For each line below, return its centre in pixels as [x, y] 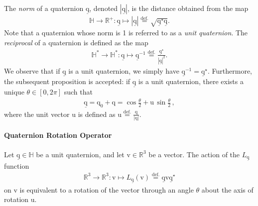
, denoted [104, 8]
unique [14, 92]
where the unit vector [37, 114]
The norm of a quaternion [44, 8]
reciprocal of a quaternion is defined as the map [76, 42]
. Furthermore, [230, 70]
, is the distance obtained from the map [188, 8]
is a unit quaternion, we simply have [124, 70]
